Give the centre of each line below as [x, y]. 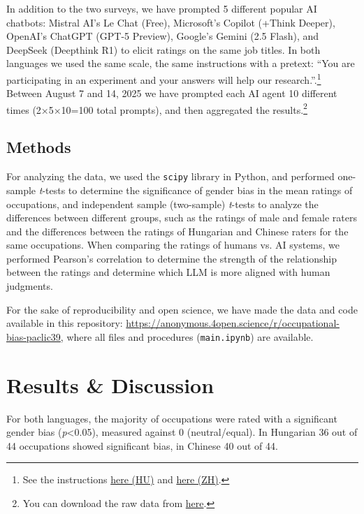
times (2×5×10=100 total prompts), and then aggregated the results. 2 [157, 108]
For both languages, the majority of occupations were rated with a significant [172, 418]
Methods [39, 147]
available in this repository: [65, 323]
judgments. [30, 286]
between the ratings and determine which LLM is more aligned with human [168, 272]
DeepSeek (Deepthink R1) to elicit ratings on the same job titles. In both [163, 49]
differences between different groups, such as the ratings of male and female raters [182, 218]
